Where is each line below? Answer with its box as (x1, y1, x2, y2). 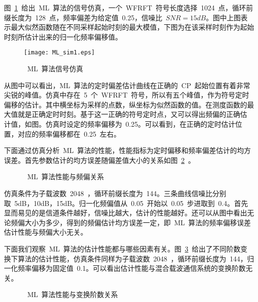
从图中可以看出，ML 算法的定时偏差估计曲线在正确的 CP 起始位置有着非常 (4, 80, 251, 90)
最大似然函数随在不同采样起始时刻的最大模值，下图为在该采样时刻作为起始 (10, 22, 254, 32)
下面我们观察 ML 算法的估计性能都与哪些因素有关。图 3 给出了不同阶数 (4, 243, 241, 253)
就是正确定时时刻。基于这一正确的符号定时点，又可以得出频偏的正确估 (17, 109, 247, 119)
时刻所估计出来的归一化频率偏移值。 (4, 31, 122, 42)
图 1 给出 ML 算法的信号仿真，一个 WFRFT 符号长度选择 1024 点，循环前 (4, 2, 253, 12)
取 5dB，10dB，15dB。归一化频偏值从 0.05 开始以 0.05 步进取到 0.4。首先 (4, 198, 248, 208)
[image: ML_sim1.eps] (24, 49, 95, 56)
